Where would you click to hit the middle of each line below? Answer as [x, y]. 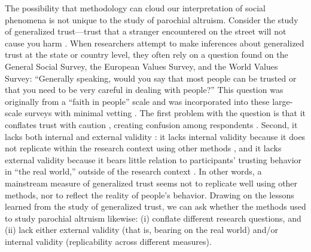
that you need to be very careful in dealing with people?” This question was [144, 90]
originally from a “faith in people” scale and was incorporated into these [137, 101]
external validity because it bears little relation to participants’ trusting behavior [153, 159]
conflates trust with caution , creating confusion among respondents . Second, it [151, 124]
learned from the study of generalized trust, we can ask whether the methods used [155, 206]
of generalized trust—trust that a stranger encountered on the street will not [146, 31]
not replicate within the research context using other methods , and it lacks [143, 148]
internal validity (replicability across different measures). [108, 241]
